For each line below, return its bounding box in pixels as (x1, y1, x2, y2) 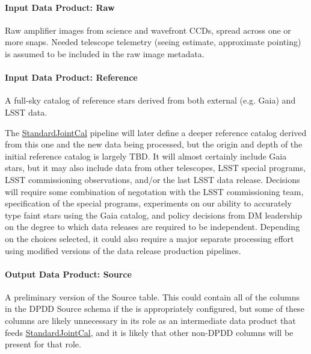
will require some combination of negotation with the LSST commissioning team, (5, 185, 304, 197)
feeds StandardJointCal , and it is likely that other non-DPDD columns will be (5, 326, 294, 338)
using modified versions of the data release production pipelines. (5, 244, 241, 256)
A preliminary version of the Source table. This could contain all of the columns (5, 290, 300, 303)
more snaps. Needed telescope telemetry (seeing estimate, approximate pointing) (5, 36, 301, 48)
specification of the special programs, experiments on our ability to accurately (5, 197, 292, 210)
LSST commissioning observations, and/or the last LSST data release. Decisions (5, 173, 300, 185)
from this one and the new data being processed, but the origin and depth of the (5, 138, 303, 151)
